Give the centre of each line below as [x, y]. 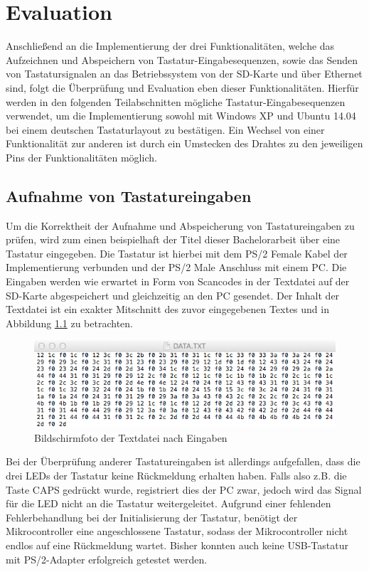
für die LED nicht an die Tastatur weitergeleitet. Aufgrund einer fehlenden [169, 503]
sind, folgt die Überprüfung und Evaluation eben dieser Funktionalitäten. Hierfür [182, 87]
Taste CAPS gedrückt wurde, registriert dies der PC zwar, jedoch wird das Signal [184, 489]
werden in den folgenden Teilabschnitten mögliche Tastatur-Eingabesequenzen [176, 101]
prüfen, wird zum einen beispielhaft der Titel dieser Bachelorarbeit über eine [173, 239]
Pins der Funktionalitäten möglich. [81, 157]
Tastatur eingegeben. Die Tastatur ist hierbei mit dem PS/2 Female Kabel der [177, 253]
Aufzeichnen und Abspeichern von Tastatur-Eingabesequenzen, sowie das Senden [182, 59]
